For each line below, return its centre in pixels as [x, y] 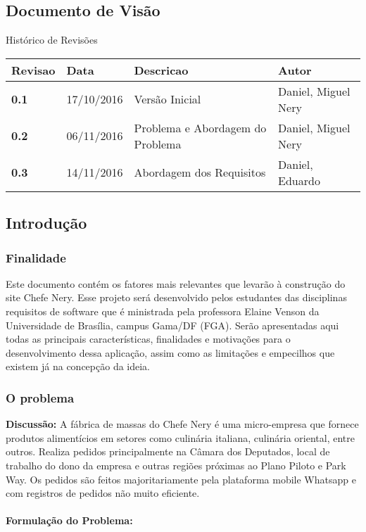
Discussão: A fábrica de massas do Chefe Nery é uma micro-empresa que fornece [182, 424]
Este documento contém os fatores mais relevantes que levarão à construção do [176, 283]
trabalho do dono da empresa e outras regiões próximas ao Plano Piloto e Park [176, 465]
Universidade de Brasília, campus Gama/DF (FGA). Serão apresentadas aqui [172, 325]
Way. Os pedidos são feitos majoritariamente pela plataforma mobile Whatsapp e [181, 479]
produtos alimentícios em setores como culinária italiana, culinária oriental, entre [180, 437]
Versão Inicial [168, 99]
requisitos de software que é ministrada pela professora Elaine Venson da [163, 311]
